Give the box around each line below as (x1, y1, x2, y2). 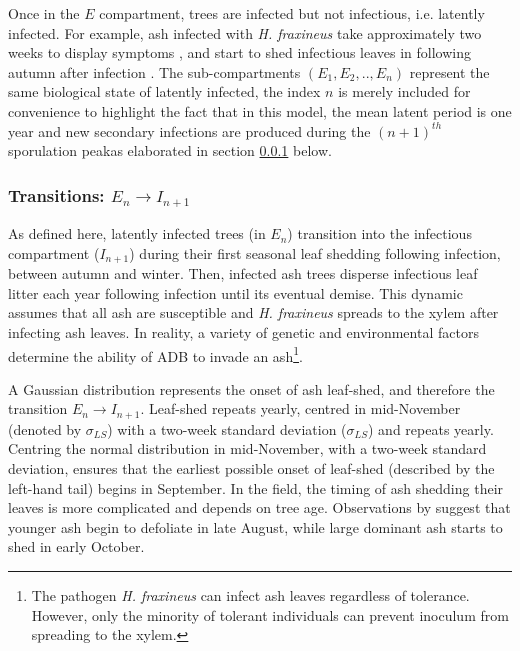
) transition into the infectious (287, 223, 472, 244)
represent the (409, 61, 490, 82)
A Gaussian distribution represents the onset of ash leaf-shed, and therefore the (8, 378, 495, 399)
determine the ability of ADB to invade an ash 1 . (8, 342, 303, 366)
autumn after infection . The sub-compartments (8, 61, 301, 82)
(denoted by (8, 418, 82, 439)
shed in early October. (8, 536, 145, 557)
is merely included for (338, 81, 471, 102)
